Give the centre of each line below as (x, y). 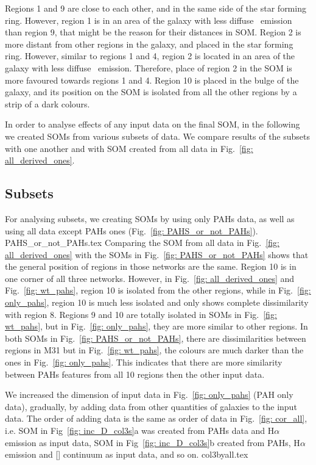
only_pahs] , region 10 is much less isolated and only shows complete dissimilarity (157, 302)
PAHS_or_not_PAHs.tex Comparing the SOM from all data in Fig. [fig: (142, 243)
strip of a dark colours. (47, 103)
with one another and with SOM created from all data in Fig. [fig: (129, 148)
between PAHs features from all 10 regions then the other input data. (135, 374)
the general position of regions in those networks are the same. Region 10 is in (151, 266)
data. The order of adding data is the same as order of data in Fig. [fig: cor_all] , (156, 418)
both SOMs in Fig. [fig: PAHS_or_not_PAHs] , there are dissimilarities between (156, 338)
